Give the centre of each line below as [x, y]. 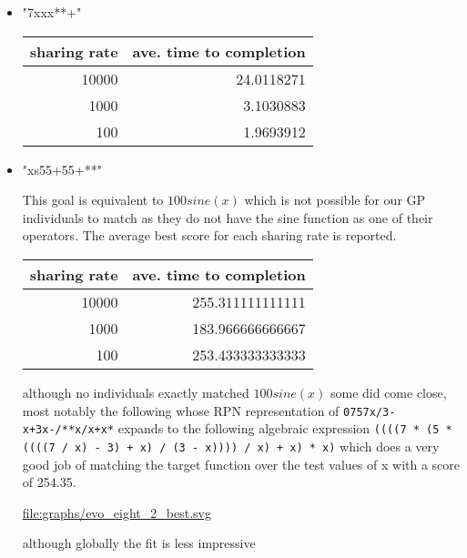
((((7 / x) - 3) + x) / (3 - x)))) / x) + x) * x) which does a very [231, 446]
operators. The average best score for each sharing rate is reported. [209, 235]
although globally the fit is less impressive [139, 543]
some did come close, [388, 392]
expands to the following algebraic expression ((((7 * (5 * [285, 428]
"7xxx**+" [52, 12]
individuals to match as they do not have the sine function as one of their [228, 217]
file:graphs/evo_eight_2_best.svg [117, 512]
